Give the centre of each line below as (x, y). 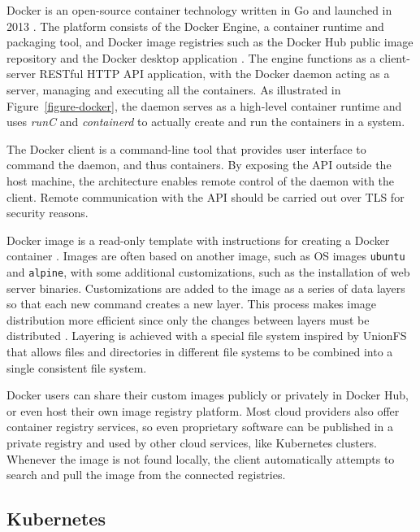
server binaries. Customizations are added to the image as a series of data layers (206, 288)
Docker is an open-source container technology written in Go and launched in (199, 10)
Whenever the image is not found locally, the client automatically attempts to (201, 458)
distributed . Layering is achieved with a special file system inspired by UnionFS (207, 336)
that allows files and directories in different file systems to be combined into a (200, 351)
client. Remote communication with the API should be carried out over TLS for (206, 196)
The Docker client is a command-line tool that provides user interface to (186, 148)
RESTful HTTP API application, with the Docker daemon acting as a (214, 74)
